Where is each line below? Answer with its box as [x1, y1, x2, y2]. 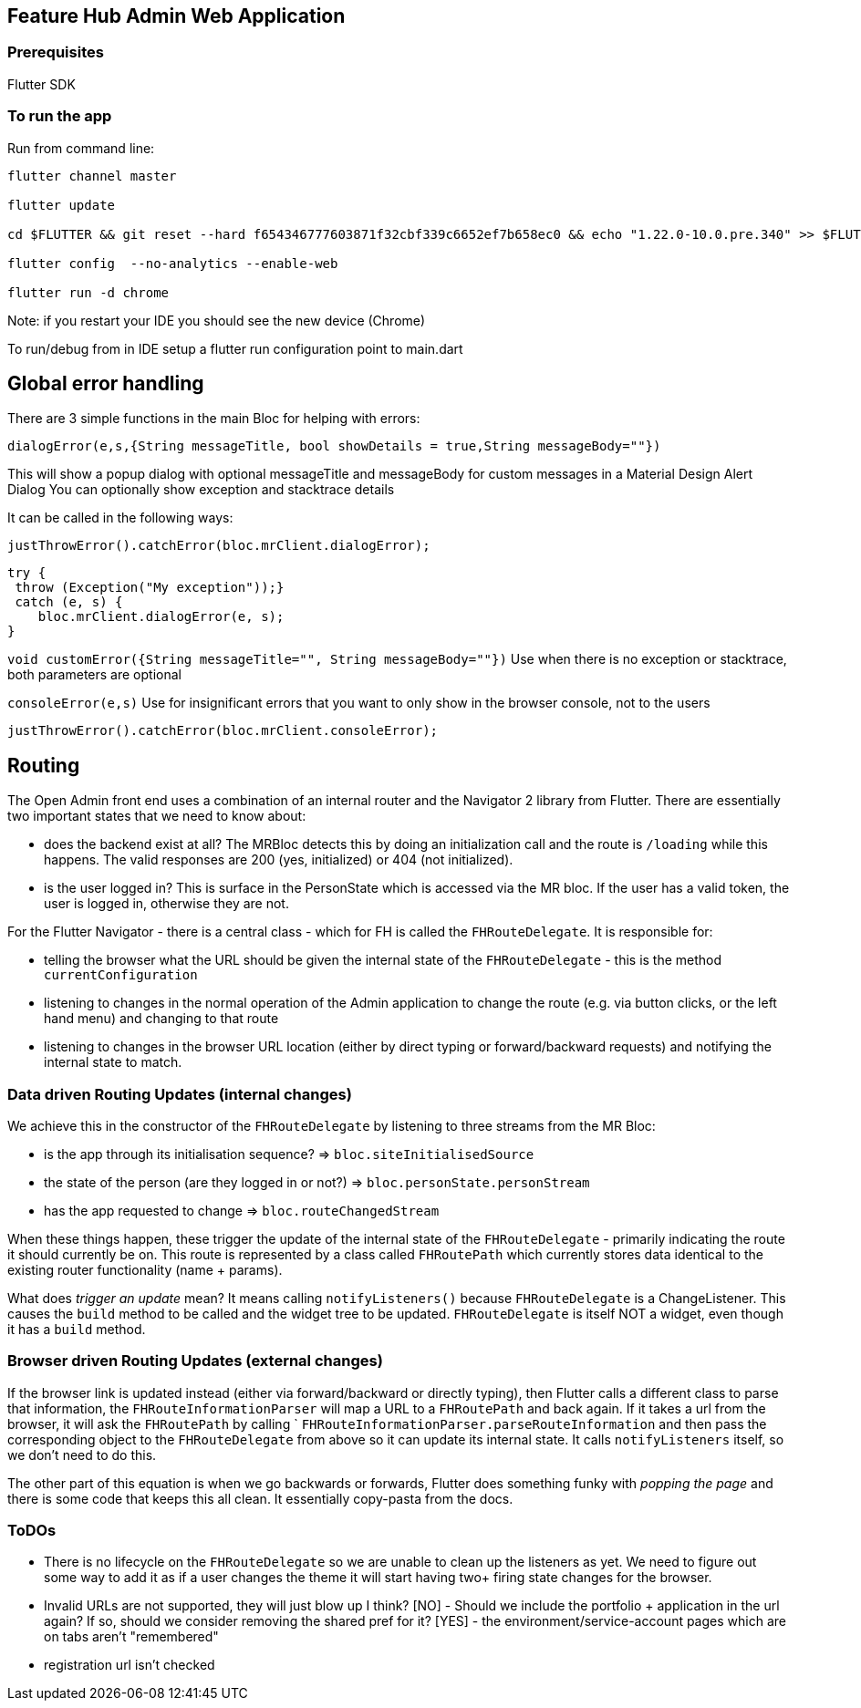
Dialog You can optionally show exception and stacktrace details [7, 481, 395, 498]
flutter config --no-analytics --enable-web [7, 255, 338, 271]
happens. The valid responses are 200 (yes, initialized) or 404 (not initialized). [44, 852, 513, 868]
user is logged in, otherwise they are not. [44, 895, 289, 912]
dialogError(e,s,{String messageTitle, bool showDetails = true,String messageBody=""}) [7, 439, 661, 454]
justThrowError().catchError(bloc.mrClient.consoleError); [7, 723, 439, 739]
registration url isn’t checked [44, 1657, 215, 1673]
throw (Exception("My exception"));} [15, 580, 285, 595]
